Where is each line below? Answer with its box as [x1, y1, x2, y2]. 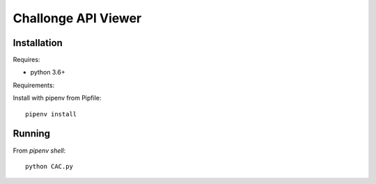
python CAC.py [25, 162, 73, 170]
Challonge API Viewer [13, 10, 142, 26]
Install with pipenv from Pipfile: [13, 94, 102, 102]
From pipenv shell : [13, 146, 66, 155]
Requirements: [13, 81, 55, 89]
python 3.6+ [30, 68, 65, 77]
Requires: [13, 56, 40, 64]
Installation [13, 37, 63, 49]
